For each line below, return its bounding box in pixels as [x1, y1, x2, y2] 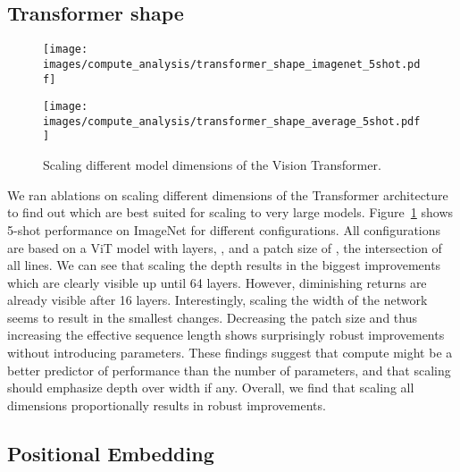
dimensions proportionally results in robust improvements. [7, 395, 326, 414]
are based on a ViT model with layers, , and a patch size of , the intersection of [7, 238, 442, 257]
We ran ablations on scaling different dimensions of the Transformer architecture [7, 185, 448, 204]
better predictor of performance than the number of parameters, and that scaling [7, 360, 451, 379]
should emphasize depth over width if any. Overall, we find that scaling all [7, 378, 414, 397]
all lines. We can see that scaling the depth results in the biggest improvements [7, 256, 441, 274]
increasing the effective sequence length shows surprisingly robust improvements [7, 325, 445, 344]
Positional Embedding [7, 439, 214, 467]
